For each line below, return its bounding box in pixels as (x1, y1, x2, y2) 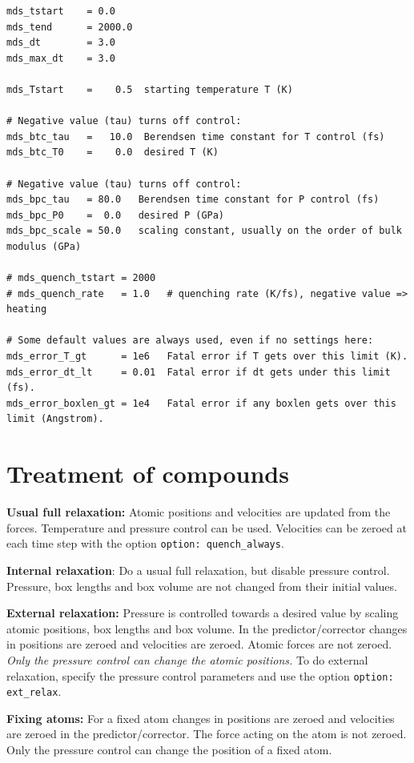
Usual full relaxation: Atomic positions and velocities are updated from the (6, 504, 391, 520)
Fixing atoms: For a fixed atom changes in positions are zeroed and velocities (6, 709, 395, 726)
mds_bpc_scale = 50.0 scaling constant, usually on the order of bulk (6, 225, 402, 237)
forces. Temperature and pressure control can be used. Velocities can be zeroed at (6, 519, 407, 536)
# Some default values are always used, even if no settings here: (6, 335, 374, 347)
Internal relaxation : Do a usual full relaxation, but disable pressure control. (6, 562, 390, 578)
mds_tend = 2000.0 (6, 21, 133, 33)
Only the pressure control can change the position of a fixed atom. (6, 741, 332, 758)
